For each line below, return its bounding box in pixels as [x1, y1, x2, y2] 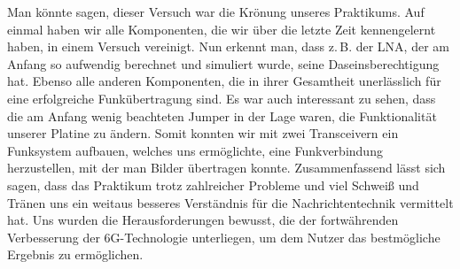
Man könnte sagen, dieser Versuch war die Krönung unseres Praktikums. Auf [7, 3, 425, 20]
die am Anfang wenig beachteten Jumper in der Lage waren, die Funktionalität [7, 106, 437, 125]
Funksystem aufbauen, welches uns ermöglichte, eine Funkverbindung [7, 141, 383, 159]
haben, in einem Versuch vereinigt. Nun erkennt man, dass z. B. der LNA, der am [7, 37, 449, 56]
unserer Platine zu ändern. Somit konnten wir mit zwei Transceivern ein [7, 124, 399, 142]
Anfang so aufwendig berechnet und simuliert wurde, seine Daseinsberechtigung [7, 54, 440, 73]
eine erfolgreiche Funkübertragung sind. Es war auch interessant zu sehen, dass [7, 88, 436, 107]
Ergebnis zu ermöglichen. [7, 245, 144, 264]
